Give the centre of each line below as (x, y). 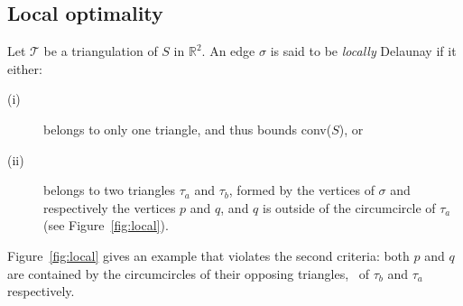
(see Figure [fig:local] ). (106, 225)
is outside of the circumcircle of (349, 207)
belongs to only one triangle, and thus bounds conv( (188, 129)
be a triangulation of (101, 51)
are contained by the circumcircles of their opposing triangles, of (188, 273)
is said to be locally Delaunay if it (363, 51)
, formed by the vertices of (301, 190)
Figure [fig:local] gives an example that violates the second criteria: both (208, 255)
